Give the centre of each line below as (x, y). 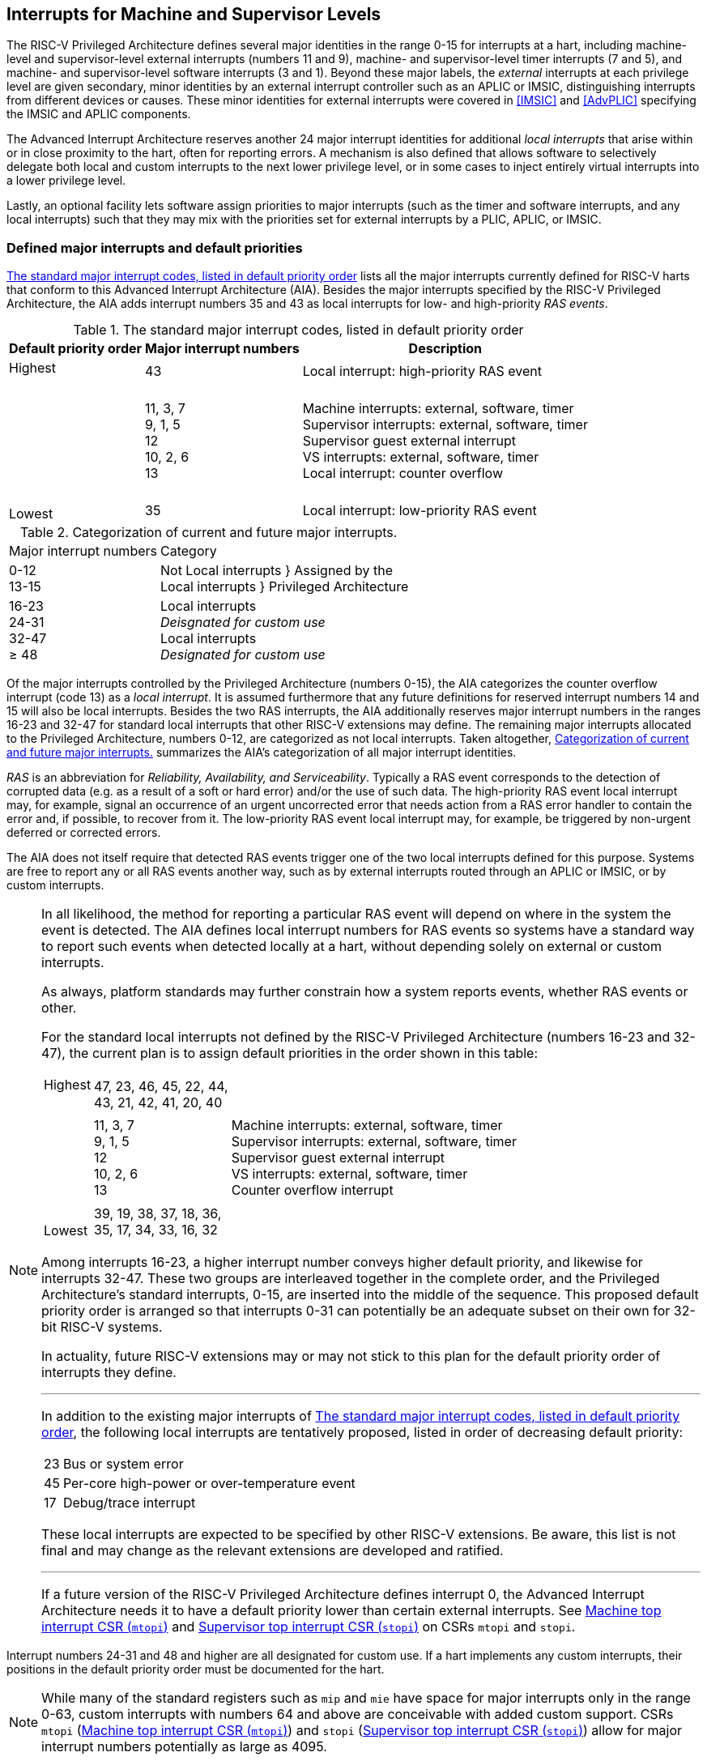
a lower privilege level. (66, 181)
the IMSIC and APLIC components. (99, 114)
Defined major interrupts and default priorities (155, 247)
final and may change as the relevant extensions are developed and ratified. (273, 1551)
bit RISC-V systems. (102, 1327)
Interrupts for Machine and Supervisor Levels (194, 14)
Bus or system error (123, 1464)
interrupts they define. (109, 1373)
